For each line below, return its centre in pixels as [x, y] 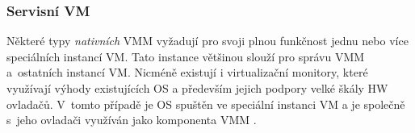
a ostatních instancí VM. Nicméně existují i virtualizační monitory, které [187, 72]
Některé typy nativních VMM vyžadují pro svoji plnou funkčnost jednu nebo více [207, 41]
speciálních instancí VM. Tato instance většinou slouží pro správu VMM [186, 56]
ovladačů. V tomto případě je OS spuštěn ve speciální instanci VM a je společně [206, 104]
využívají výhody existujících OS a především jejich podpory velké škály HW [197, 88]
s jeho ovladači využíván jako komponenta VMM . [132, 120]
